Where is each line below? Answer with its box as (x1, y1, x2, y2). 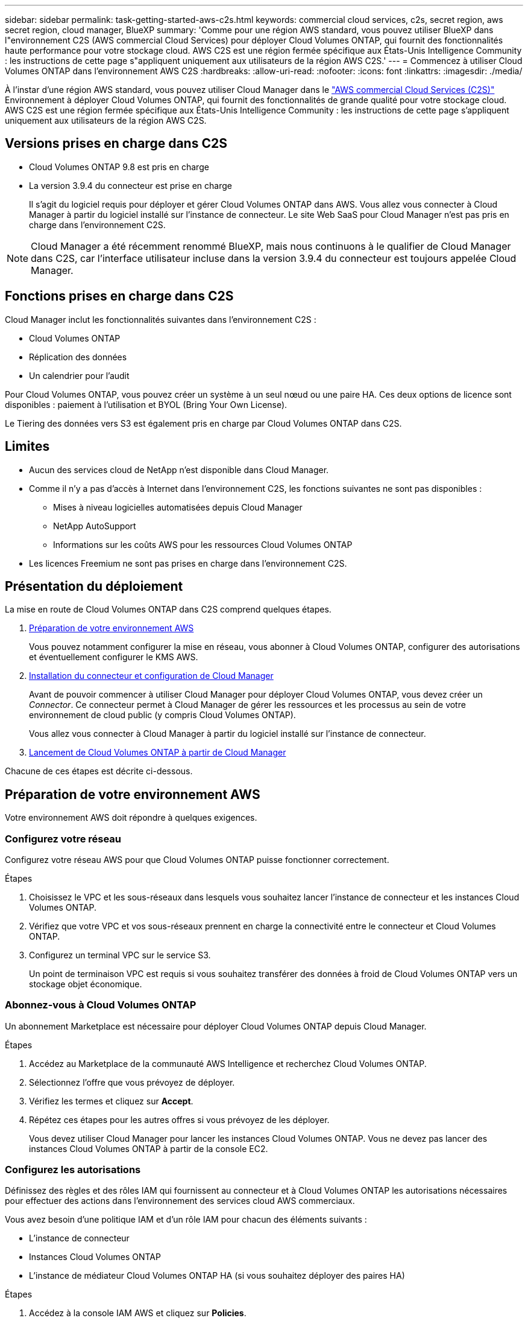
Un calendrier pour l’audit (29, 370, 130, 381)
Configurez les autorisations (5, 1164, 141, 1176)
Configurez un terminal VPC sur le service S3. (29, 949, 211, 960)
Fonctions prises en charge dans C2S (5, 288, 234, 304)
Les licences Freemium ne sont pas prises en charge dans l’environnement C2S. (29, 558, 347, 568)
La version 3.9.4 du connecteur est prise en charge (29, 180, 232, 191)
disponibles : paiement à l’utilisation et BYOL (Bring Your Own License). (5, 399, 288, 410)
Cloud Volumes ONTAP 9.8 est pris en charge (29, 161, 209, 172)
